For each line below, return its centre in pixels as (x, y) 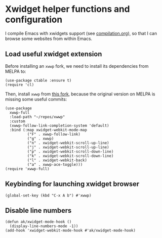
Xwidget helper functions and (67, 9)
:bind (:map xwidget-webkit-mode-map (48, 130)
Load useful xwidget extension (54, 54)
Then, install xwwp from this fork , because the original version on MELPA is (80, 94)
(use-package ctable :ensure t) (38, 80)
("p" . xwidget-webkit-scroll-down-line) (70, 151)
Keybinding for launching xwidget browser (72, 184)
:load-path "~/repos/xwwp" (37, 117)
